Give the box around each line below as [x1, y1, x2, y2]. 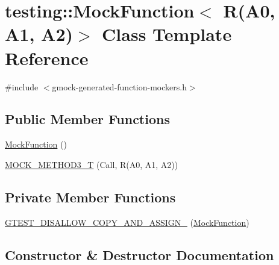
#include [5, 80, 39, 93]
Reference [5, 45, 89, 70]
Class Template [102, 22, 232, 46]
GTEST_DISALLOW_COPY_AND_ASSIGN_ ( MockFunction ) [5, 216, 249, 228]
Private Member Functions [5, 187, 176, 206]
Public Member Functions [5, 110, 170, 128]
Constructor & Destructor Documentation [5, 245, 274, 264]
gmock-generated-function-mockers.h [52, 80, 187, 93]
